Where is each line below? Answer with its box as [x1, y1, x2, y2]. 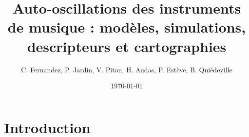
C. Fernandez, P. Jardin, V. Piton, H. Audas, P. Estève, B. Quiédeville [21, 64, 232, 74]
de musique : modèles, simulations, [7, 17, 246, 37]
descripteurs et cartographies [27, 36, 227, 56]
